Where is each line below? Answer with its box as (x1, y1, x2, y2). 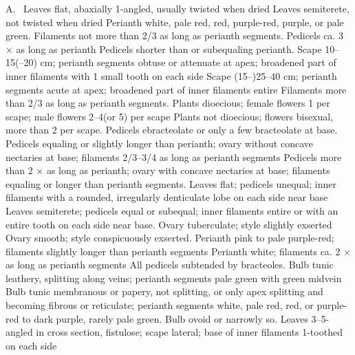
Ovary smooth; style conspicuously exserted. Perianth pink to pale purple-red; (6, 230, 334, 245)
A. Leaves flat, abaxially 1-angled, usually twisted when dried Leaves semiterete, (6, 1, 349, 15)
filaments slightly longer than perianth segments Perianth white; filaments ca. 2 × (6, 244, 351, 258)
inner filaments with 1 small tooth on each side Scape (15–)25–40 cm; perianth (6, 68, 337, 83)
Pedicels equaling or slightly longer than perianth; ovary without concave (6, 136, 313, 150)
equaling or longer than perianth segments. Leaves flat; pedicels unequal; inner (6, 176, 336, 191)
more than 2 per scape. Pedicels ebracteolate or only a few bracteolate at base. (6, 122, 338, 137)
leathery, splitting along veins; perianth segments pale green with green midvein (6, 270, 342, 285)
